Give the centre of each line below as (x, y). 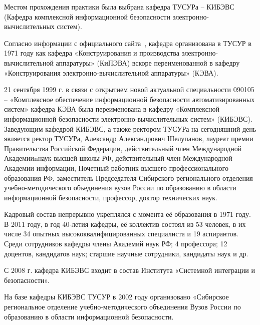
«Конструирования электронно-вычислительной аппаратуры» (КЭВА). (111, 72)
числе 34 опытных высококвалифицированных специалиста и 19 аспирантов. (121, 234)
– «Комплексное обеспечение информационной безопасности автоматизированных (129, 99)
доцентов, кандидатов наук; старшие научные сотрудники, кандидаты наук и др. (126, 253)
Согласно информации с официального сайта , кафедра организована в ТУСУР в (128, 43)
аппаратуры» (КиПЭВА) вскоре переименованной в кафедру (148, 62)
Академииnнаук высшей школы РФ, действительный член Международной (118, 158)
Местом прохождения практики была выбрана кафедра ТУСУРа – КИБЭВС (119, 7)
